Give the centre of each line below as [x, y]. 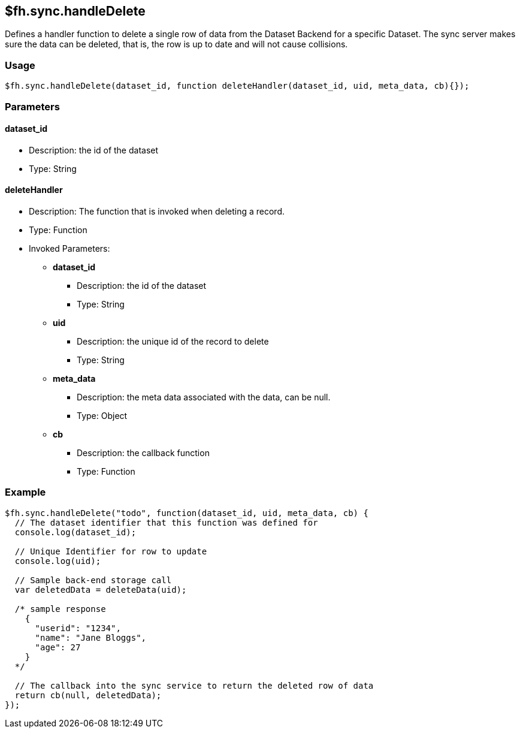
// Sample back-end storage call [93, 580]
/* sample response [60, 609]
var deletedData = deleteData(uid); [101, 589]
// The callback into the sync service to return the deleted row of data [194, 685]
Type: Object [102, 415]
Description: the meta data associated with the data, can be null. [204, 397]
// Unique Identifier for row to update [111, 551]
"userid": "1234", [78, 628]
